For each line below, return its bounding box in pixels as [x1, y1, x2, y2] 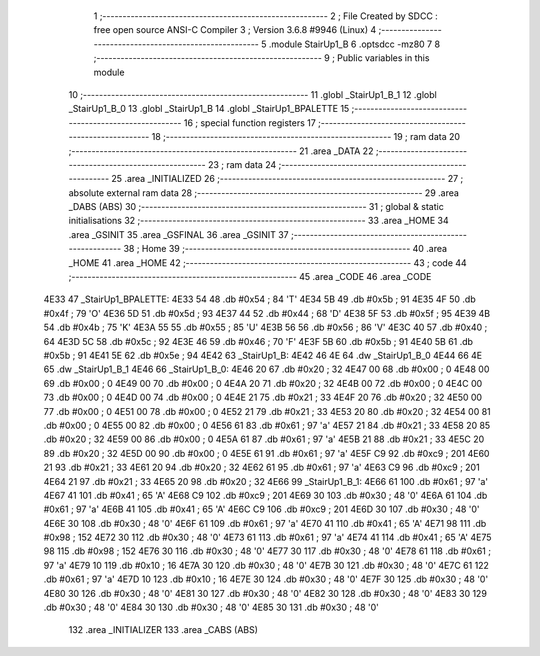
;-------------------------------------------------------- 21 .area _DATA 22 [68, 145, 374, 157]
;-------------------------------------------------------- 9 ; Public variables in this [93, 52, 430, 64]
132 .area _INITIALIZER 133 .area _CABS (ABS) [68, 624, 259, 636]
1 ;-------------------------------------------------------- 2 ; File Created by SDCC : [93, 10, 439, 22]
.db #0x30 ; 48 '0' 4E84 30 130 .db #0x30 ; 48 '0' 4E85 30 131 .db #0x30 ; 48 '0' [43, 601, 379, 614]
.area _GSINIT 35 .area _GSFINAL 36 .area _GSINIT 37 [68, 228, 289, 240]
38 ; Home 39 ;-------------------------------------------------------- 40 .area [123, 243, 448, 255]
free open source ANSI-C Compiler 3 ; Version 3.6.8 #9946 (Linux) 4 [93, 24, 377, 36]
